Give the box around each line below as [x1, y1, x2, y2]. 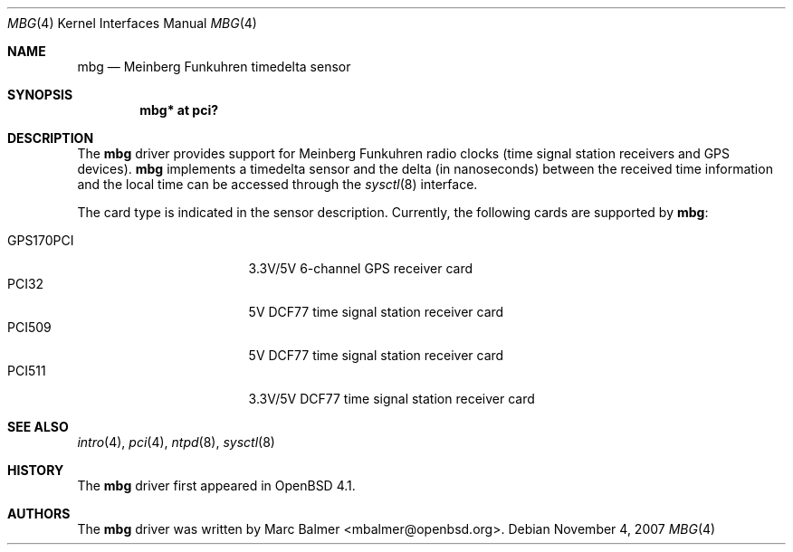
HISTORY [7, 462, 64, 478]
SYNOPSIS [7, 87, 73, 102]
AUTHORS [7, 506, 71, 521]
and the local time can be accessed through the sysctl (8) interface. [77, 176, 478, 192]
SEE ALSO [7, 419, 69, 434]
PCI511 [7, 363, 46, 378]
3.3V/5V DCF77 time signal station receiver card [248, 391, 535, 406]
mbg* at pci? [139, 102, 219, 118]
